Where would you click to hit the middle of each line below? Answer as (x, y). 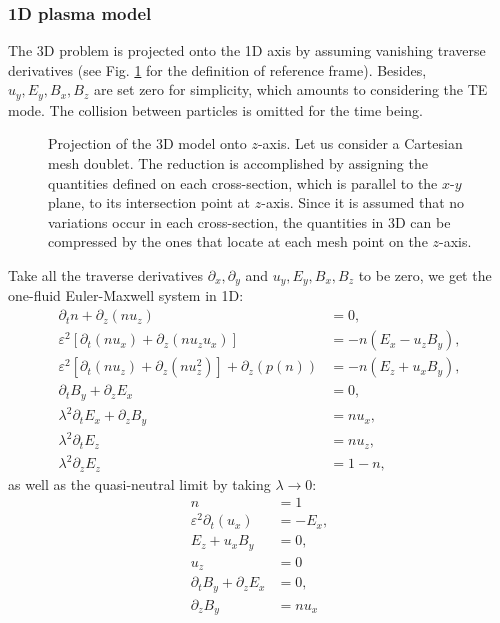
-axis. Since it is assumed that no (363, 202)
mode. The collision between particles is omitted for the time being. (215, 109)
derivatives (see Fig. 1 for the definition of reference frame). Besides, (217, 69)
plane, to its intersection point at (149, 202)
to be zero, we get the (425, 275)
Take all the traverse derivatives (106, 275)
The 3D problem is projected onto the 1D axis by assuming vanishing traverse (247, 50)
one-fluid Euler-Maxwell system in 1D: (126, 295)
